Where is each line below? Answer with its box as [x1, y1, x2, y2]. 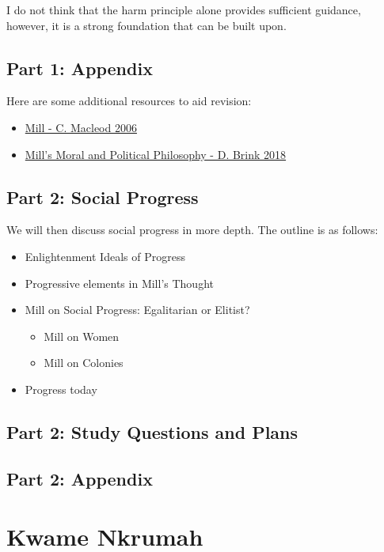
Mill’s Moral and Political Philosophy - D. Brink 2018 [25, 146, 287, 162]
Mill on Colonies [44, 354, 124, 371]
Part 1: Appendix [6, 55, 153, 80]
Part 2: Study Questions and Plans [6, 419, 298, 444]
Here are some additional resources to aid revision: [6, 93, 252, 109]
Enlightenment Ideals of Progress [25, 248, 185, 264]
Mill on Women [44, 327, 120, 344]
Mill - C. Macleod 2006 [25, 119, 137, 135]
